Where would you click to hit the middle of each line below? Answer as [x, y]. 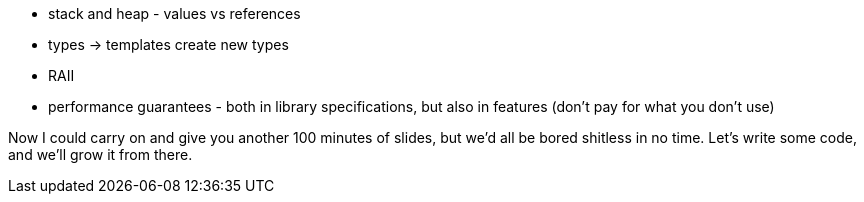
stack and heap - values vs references [174, 13]
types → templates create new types [168, 44]
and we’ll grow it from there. [100, 154]
